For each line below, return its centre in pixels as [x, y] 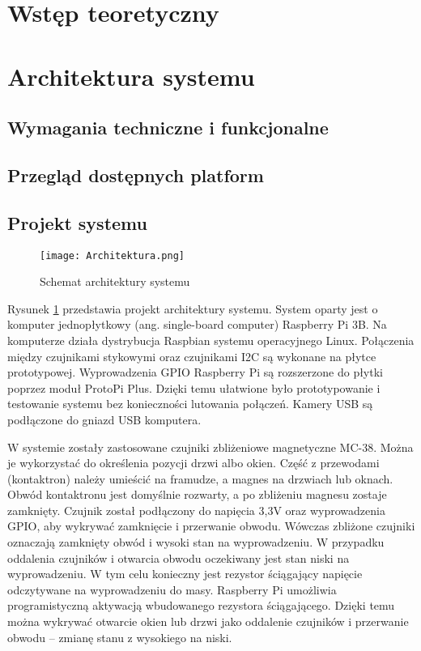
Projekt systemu [77, 222]
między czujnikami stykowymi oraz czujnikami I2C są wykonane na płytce [192, 356]
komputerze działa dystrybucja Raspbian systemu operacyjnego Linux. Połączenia [211, 340]
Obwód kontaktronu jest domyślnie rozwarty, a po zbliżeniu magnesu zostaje [197, 494]
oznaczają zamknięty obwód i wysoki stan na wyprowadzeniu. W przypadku [196, 542]
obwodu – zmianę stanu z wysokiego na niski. [120, 637]
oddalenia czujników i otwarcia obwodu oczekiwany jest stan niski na [179, 557]
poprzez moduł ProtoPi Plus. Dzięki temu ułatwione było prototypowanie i [194, 387]
